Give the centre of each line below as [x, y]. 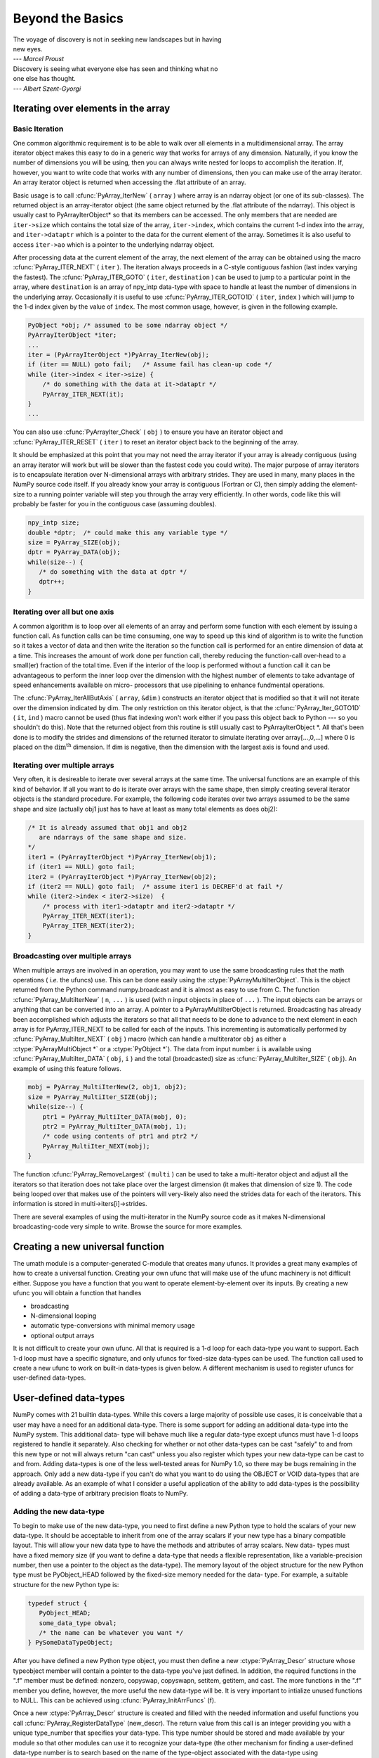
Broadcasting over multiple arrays [72, 956]
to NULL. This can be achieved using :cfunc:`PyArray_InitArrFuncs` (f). [115, 1700]
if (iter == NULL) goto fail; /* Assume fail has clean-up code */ [150, 365]
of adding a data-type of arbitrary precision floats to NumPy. [101, 1494]
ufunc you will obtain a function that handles [77, 1293]
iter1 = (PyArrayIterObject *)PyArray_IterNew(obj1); [122, 857]
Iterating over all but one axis [64, 612]
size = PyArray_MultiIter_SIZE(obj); [93, 1097]
